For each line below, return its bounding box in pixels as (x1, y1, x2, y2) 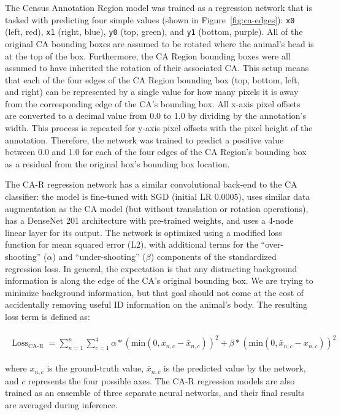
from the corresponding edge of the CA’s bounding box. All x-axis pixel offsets (5, 97, 301, 110)
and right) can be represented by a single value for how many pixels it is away (5, 85, 299, 98)
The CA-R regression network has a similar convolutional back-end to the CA (5, 178, 297, 191)
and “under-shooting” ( (58, 250, 146, 262)
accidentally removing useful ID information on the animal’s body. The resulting (5, 298, 307, 311)
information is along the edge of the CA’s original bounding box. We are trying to (5, 274, 313, 287)
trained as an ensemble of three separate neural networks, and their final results (5, 386, 305, 399)
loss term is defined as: (5, 310, 90, 322)
